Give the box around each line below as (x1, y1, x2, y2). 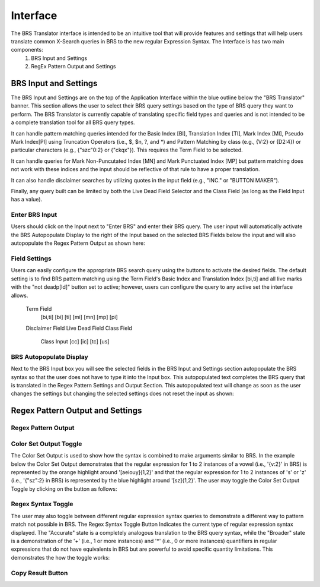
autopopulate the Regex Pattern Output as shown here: (11, 239, 145, 247)
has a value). (11, 196, 43, 203)
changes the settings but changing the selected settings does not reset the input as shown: (11, 390, 234, 397)
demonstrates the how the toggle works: (11, 554, 110, 561)
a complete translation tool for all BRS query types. (11, 119, 136, 126)
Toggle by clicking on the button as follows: (11, 485, 117, 493)
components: (11, 46, 44, 53)
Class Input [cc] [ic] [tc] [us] (40, 338, 110, 345)
